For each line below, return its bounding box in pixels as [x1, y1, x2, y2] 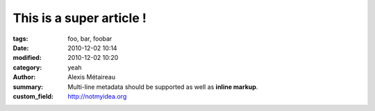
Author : [12, 73, 36, 81]
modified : [12, 54, 42, 62]
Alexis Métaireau [67, 73, 116, 81]
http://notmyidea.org [67, 92, 127, 100]
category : [12, 63, 42, 72]
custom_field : [12, 92, 53, 100]
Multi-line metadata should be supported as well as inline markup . [67, 83, 258, 91]
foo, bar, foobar [67, 34, 112, 43]
